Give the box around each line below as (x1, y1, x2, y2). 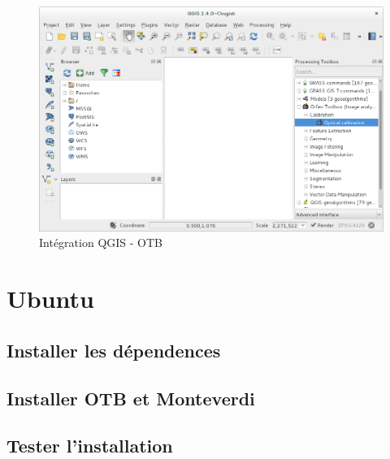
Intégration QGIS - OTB (39, 234, 162, 251)
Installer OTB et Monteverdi (6, 385, 255, 410)
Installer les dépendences (6, 337, 221, 362)
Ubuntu (6, 282, 94, 315)
